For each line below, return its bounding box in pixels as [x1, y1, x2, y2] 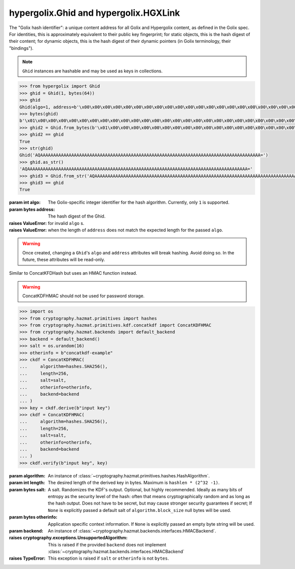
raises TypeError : [9, 555, 46, 561]
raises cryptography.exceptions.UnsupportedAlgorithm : [9, 535, 128, 541]
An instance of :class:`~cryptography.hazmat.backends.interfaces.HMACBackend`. [48, 528, 216, 534]
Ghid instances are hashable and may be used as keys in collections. [22, 68, 163, 74]
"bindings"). [9, 45, 34, 51]
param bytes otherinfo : [9, 514, 58, 520]
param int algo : [9, 199, 41, 205]
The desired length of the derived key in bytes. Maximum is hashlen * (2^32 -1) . [48, 480, 220, 486]
